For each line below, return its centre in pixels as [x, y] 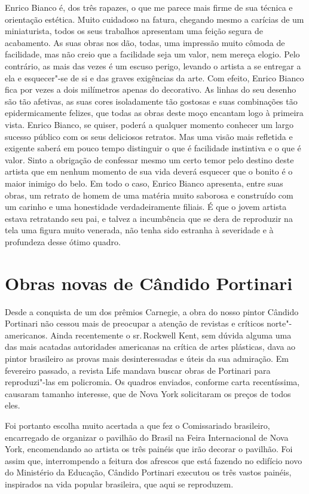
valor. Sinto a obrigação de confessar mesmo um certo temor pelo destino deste [149, 159]
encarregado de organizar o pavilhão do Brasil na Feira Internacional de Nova [147, 437]
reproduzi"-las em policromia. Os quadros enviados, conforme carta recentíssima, [152, 382]
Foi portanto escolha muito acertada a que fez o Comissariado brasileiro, [137, 425]
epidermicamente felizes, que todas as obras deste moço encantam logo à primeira [154, 113]
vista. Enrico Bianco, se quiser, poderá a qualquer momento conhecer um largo [149, 124]
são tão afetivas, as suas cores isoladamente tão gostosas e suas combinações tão [151, 101]
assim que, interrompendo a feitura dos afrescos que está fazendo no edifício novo [154, 460]
